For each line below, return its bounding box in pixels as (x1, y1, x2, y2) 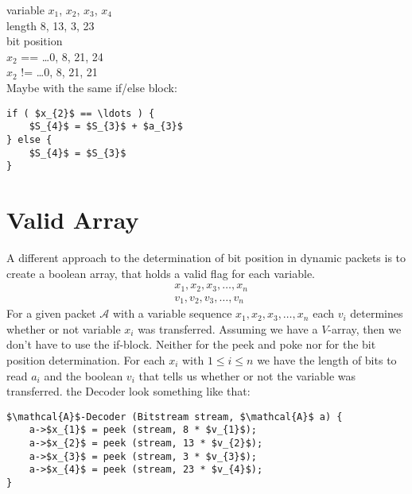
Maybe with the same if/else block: (6, 79, 177, 95)
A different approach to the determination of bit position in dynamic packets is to (6, 249, 406, 265)
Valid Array (6, 203, 139, 236)
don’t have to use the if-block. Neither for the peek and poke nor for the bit (6, 336, 376, 353)
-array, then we (328, 320, 402, 337)
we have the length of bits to (257, 351, 397, 368)
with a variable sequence (112, 305, 232, 322)
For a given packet (6, 305, 96, 322)
